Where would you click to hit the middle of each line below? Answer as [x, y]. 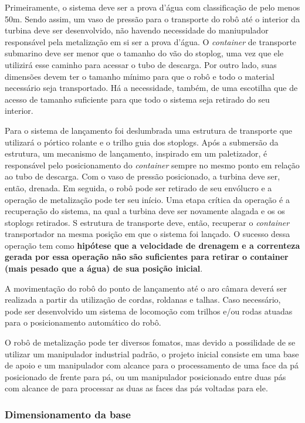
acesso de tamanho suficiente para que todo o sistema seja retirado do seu [137, 99]
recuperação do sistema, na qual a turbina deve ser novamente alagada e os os [145, 211]
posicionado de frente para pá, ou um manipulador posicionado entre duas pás [145, 376]
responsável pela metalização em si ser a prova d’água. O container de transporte [151, 41]
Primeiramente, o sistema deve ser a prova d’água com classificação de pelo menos [152, 7]
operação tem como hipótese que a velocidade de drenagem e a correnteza [152, 245]
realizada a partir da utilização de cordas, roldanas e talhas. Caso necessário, [143, 300]
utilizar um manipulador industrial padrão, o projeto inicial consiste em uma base [152, 353]
